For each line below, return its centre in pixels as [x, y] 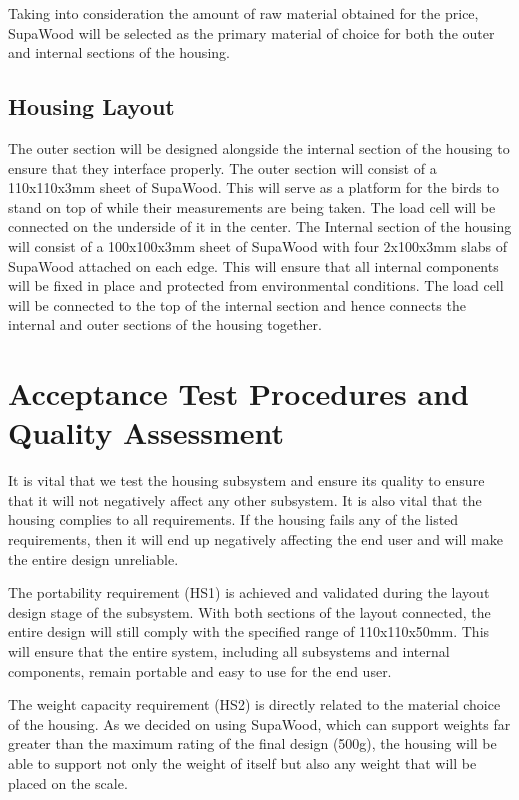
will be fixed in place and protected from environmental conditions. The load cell [256, 285]
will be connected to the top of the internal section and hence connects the [237, 304]
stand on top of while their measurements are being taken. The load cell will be [252, 206]
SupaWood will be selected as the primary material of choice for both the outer [251, 32]
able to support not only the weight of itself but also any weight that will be [242, 762]
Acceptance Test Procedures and [238, 393]
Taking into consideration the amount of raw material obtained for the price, [243, 13]
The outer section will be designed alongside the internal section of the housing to [259, 147]
